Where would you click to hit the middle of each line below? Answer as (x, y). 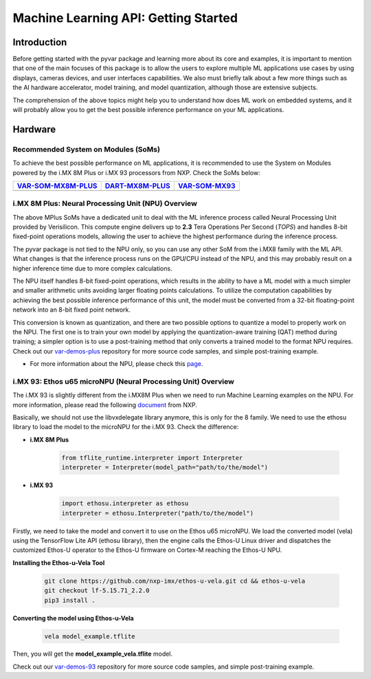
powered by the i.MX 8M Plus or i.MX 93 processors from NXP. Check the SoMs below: (136, 172)
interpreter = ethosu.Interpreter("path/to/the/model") (158, 513)
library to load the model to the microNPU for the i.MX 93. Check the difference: (126, 427)
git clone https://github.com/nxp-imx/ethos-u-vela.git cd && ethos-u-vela (175, 581)
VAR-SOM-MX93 (206, 185)
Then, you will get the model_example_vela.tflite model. (93, 654)
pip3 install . (70, 600)
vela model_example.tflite (90, 636)
